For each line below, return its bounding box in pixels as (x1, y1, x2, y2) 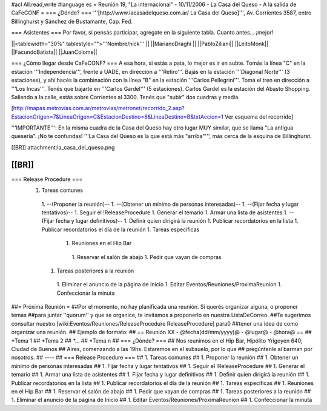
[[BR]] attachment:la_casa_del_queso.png (11, 143, 115, 151)
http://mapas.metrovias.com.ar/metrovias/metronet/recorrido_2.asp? (13, 105, 185, 112)
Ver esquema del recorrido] (224, 113, 294, 120)
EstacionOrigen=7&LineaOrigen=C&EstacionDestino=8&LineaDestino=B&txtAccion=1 (11, 113, 224, 120)
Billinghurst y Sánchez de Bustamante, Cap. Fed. (11, 18, 133, 25)
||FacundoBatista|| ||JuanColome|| (11, 48, 97, 56)
